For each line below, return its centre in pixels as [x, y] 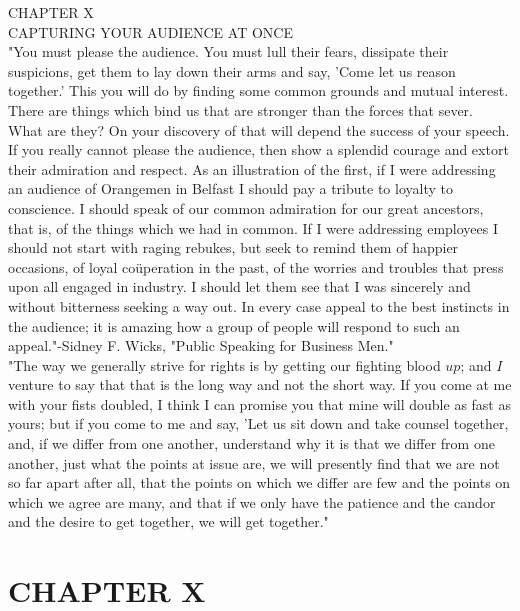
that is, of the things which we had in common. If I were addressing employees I [253, 227]
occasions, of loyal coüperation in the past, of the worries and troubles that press [256, 266]
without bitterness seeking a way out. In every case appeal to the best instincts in [259, 305]
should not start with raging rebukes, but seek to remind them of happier [233, 247]
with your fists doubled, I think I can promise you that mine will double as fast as [259, 403]
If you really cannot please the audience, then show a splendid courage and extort [258, 149]
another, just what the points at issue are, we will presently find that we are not [254, 462]
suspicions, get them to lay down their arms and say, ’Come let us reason [232, 70]
